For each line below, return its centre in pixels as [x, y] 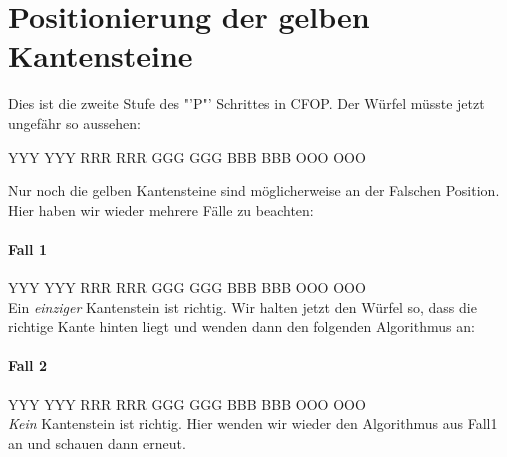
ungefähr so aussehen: [74, 122]
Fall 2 [27, 365]
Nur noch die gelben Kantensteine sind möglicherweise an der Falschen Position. [254, 190]
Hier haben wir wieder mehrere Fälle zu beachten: [161, 209]
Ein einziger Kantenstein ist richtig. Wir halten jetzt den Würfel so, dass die [242, 306]
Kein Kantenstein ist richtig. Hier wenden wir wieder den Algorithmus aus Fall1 [253, 423]
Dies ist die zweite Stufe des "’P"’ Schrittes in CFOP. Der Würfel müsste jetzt [246, 103]
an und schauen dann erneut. [97, 442]
